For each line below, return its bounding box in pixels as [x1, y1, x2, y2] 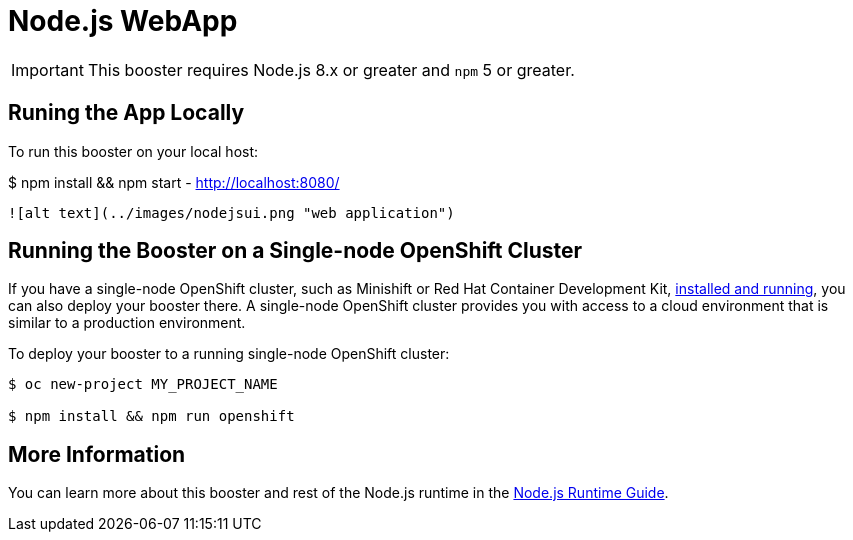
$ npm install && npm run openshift [8, 408, 295, 425]
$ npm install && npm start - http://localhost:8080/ [8, 173, 340, 191]
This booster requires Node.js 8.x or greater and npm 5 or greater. [87, 59, 575, 80]
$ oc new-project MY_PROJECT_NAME [8, 376, 278, 393]
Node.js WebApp [8, 4, 238, 38]
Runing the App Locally [8, 100, 245, 126]
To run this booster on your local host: [8, 142, 259, 160]
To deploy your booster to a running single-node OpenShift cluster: [8, 345, 450, 363]
